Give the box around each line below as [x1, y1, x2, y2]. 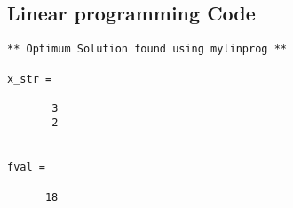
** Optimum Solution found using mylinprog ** [7, 43, 287, 56]
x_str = [7, 72, 52, 85]
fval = [7, 161, 45, 174]
